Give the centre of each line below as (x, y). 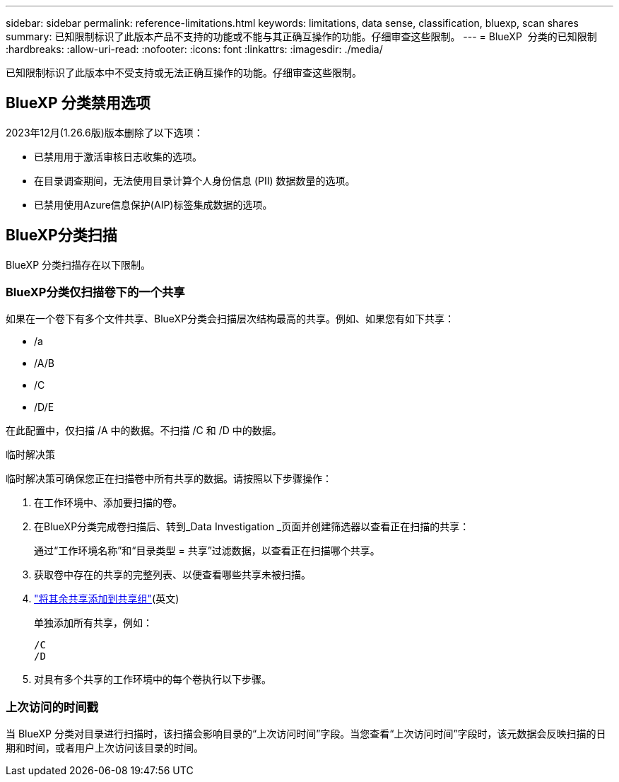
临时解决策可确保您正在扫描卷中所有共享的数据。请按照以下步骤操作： (169, 479)
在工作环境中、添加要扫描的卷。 (108, 503)
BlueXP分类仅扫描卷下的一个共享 (95, 292)
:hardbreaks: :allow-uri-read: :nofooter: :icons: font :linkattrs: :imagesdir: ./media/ (194, 49)
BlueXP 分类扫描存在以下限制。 (78, 264)
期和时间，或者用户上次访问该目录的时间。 (105, 748)
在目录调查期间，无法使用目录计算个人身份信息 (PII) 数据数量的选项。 (195, 180)
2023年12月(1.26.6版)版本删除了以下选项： (105, 132)
